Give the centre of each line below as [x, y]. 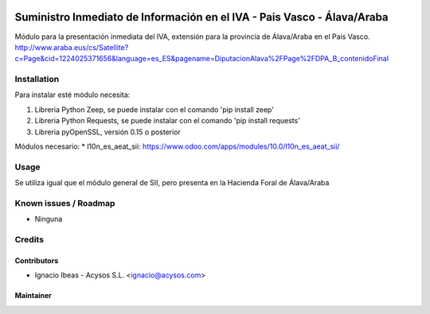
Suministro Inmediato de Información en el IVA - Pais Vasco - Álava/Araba [202, 17]
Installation [37, 79]
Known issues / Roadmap [65, 203]
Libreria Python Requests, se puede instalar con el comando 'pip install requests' [167, 121]
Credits [29, 240]
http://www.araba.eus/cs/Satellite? [72, 47]
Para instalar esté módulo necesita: [72, 95]
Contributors [37, 260]
